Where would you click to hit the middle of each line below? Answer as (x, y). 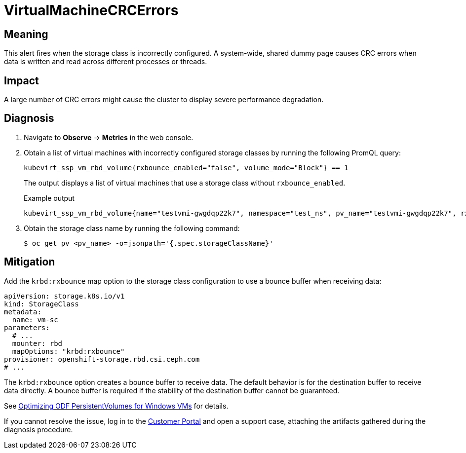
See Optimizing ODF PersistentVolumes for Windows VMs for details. (116, 406)
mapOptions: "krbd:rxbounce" (68, 351)
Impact (21, 80)
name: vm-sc (35, 320)
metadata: (23, 312)
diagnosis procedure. (39, 429)
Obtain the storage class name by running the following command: (132, 228)
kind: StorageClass (41, 304)
